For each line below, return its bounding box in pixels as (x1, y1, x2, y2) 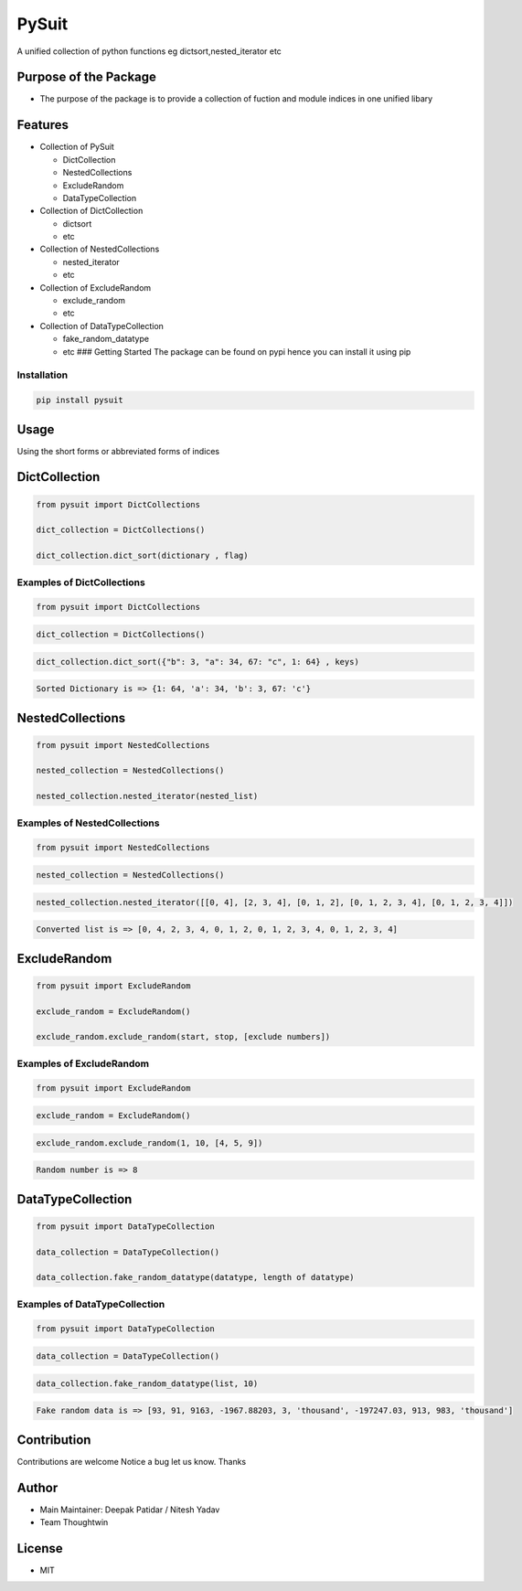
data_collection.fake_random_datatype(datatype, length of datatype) (36, 1272, 355, 1283)
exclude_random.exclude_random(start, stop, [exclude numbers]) (36, 1031, 331, 1042)
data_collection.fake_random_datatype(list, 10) (36, 1378, 259, 1389)
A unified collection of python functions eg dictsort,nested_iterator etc (16, 46, 282, 57)
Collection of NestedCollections (39, 243, 160, 255)
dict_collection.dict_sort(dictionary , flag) (36, 550, 249, 561)
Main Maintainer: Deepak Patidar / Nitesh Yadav (39, 1504, 220, 1515)
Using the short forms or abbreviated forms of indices (16, 445, 219, 456)
